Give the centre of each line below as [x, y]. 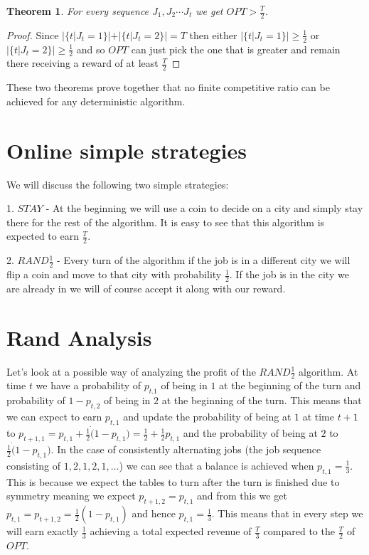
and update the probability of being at [207, 417]
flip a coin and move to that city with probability [114, 274]
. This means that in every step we [287, 513]
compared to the [299, 531]
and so [91, 49]
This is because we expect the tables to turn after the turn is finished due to [173, 481]
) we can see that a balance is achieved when [216, 465]
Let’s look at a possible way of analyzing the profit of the [131, 371]
